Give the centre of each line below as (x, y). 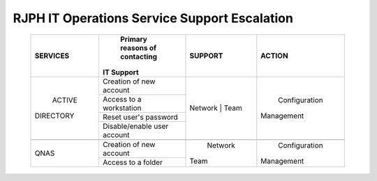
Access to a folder (133, 162)
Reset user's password (140, 117)
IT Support (120, 72)
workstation (122, 108)
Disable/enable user (135, 126)
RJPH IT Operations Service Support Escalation (153, 18)
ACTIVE (65, 100)
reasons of (138, 47)
